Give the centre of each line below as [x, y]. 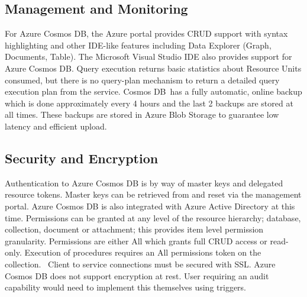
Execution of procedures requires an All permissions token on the [143, 252]
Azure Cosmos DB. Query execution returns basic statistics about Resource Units [153, 68]
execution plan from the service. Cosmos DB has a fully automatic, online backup [153, 91]
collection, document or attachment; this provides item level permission [134, 229]
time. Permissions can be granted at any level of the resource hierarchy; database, [153, 217]
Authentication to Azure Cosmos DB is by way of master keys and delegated [144, 183]
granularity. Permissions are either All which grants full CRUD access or [136, 240]
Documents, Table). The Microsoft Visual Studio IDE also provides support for [148, 57]
